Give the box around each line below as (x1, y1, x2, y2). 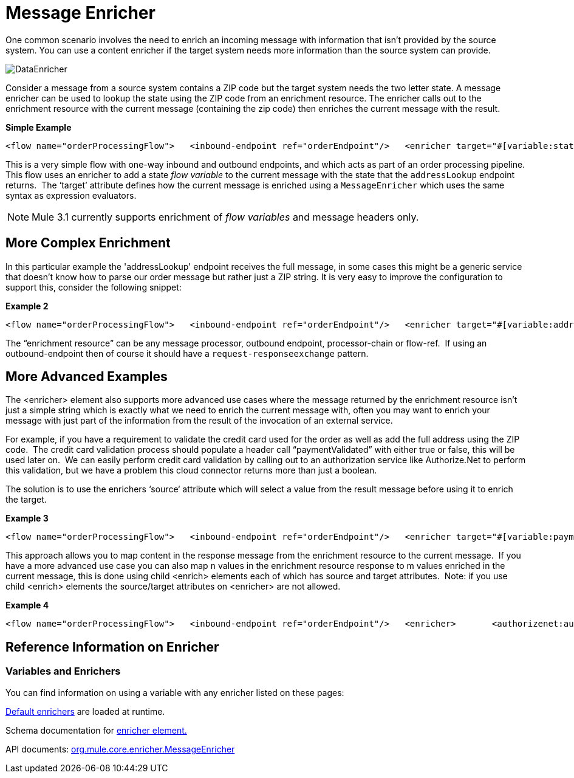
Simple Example (5, 122, 72, 133)
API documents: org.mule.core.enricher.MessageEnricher (5, 743, 235, 754)
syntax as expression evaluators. (5, 190, 137, 201)
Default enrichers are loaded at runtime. (5, 706, 165, 717)
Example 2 (5, 300, 49, 311)
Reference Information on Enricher (5, 639, 219, 655)
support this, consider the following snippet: (5, 281, 182, 292)
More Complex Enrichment (5, 235, 171, 251)
